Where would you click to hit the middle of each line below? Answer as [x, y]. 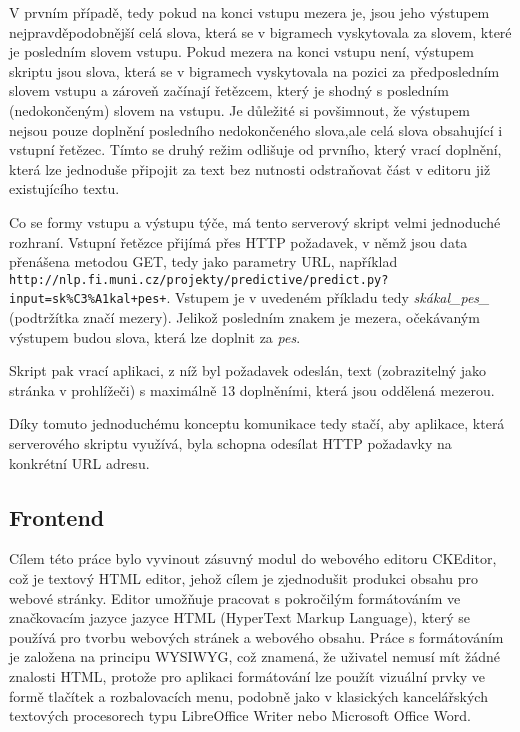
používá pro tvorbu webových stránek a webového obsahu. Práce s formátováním [256, 636]
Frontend [57, 516]
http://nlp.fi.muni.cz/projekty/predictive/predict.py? [199, 279]
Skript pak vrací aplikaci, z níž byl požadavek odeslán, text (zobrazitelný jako [248, 370]
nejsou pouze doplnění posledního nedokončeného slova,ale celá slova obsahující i [256, 129]
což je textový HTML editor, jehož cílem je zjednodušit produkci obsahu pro [244, 577]
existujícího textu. [64, 188]
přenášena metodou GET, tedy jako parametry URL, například [203, 261]
